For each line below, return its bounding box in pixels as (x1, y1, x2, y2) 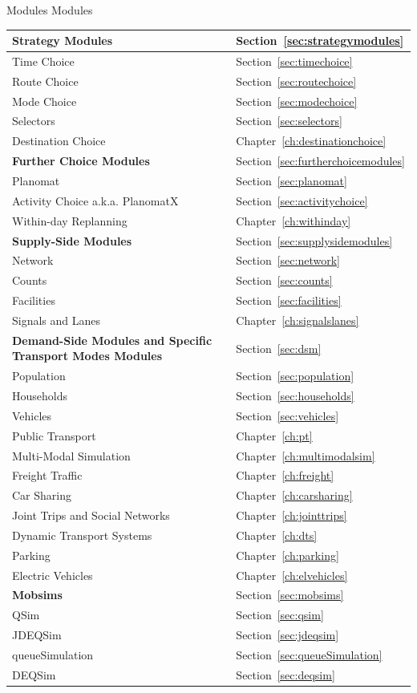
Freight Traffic (12, 467, 83, 484)
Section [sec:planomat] (236, 172, 347, 188)
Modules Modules (6, 2, 93, 18)
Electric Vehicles (12, 566, 93, 583)
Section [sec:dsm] (236, 339, 322, 356)
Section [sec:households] (236, 387, 354, 404)
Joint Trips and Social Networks (12, 507, 170, 524)
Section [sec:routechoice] (236, 72, 357, 89)
